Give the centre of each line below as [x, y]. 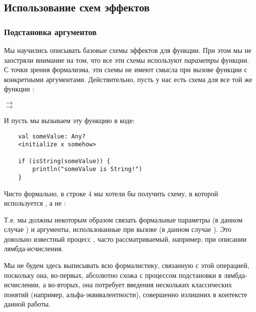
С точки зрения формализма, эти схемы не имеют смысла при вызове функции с [126, 69]
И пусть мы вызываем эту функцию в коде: [69, 120]
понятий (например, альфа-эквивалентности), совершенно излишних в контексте [126, 294]
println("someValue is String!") [87, 169]
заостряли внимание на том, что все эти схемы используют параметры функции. [127, 60]
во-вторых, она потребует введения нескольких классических [140, 285]
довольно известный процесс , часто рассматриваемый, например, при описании [125, 239]
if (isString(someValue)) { [64, 161]
